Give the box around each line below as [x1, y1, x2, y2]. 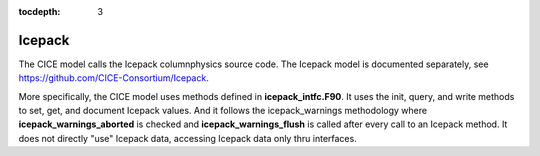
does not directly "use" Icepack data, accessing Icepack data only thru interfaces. [18, 132, 357, 144]
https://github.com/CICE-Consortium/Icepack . [18, 72, 209, 84]
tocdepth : [18, 6, 61, 17]
